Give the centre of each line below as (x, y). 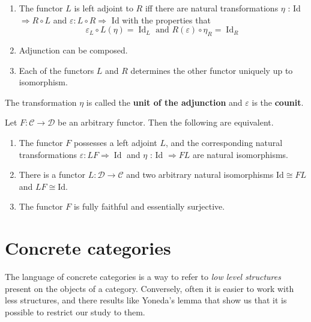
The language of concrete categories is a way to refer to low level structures (143, 277)
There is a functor (52, 175)
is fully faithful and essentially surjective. (149, 206)
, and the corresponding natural (224, 142)
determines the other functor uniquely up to (212, 70)
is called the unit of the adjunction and (164, 102)
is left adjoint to (104, 8)
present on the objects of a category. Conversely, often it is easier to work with (149, 288)
